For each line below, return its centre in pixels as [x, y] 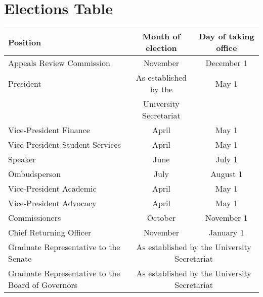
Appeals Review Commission [59, 63]
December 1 [227, 63]
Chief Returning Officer [50, 232]
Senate [20, 259]
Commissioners [35, 218]
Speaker [22, 159]
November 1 [227, 218]
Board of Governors [43, 285]
